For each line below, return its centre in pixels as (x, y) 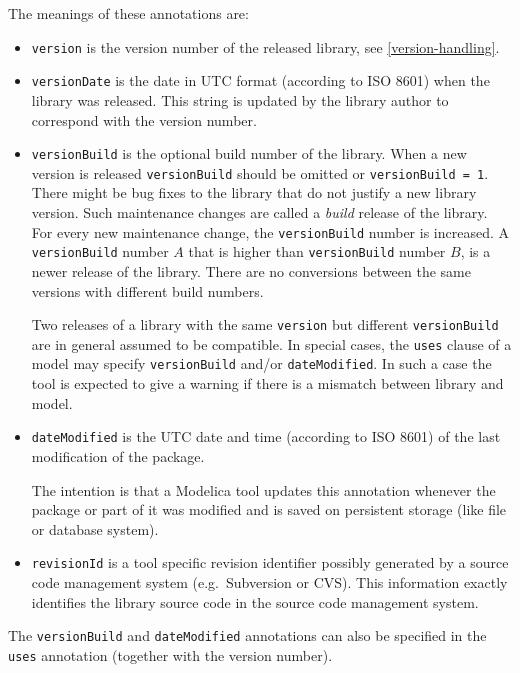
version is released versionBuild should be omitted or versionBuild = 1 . (260, 172)
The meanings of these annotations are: (128, 13)
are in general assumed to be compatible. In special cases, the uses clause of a (271, 343)
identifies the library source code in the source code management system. (255, 601)
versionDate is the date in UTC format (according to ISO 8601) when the (260, 80)
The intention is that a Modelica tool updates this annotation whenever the (263, 489)
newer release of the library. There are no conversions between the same (251, 270)
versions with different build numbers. (147, 290)
